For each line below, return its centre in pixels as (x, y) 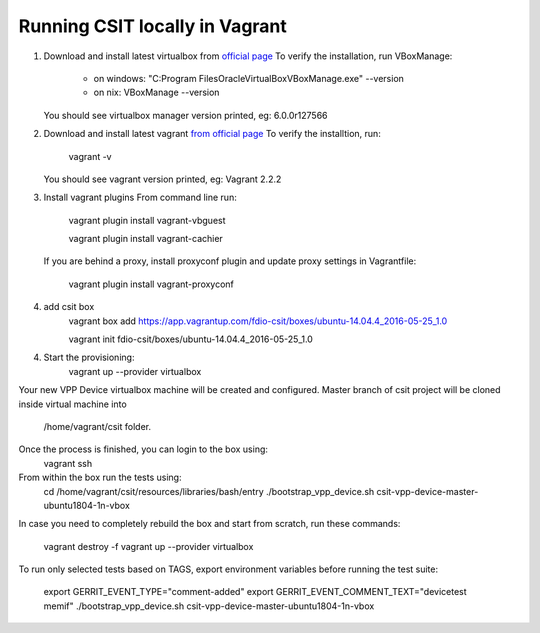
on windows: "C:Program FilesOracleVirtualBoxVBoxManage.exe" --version (249, 78)
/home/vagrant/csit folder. (97, 426)
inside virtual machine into (72, 404)
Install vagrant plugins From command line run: (140, 197)
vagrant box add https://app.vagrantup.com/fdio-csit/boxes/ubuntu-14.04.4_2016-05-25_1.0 (258, 321)
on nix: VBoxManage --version (156, 92)
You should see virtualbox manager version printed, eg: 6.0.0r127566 (185, 115)
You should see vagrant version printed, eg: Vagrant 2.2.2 (162, 179)
